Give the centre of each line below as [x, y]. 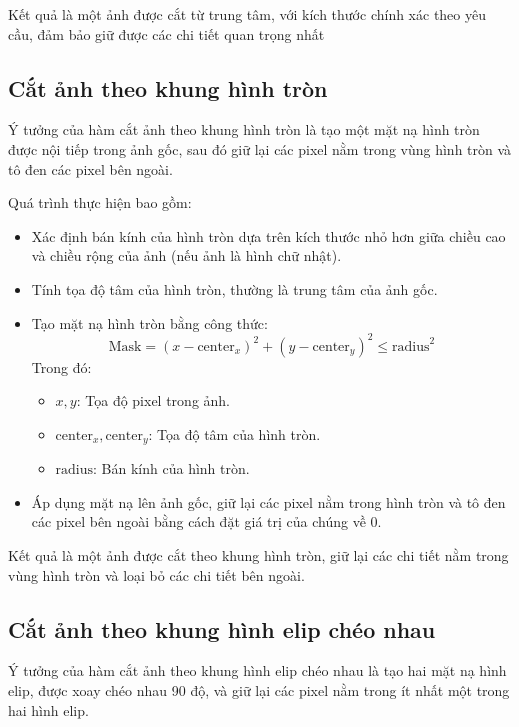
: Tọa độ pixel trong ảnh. [153, 400]
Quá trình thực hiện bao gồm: [100, 202]
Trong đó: [61, 366]
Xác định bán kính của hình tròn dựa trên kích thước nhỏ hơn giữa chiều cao [268, 235]
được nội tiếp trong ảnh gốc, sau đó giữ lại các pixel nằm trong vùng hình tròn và [260, 148]
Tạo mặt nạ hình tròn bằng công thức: [149, 322]
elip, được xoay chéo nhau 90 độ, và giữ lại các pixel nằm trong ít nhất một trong [259, 690]
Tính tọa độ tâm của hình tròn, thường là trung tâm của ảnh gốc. [234, 288]
